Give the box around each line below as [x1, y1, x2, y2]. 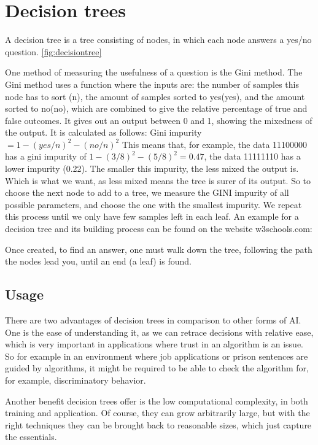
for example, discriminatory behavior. [5, 373, 146, 386]
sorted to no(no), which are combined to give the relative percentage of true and [5, 102, 308, 115]
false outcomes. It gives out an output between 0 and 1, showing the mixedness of [5, 114, 312, 126]
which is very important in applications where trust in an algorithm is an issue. [5, 338, 304, 350]
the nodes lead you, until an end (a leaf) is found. [5, 255, 192, 268]
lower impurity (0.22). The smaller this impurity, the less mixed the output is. [5, 162, 299, 175]
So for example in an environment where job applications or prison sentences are [5, 349, 308, 362]
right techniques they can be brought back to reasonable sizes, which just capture [5, 418, 312, 431]
